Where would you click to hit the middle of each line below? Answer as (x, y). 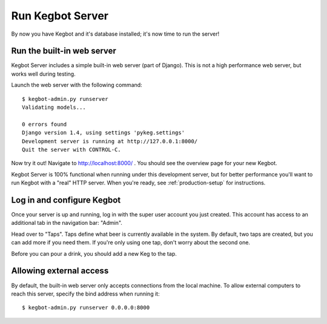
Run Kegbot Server (60, 16)
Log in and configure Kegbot (66, 200)
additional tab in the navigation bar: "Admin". (67, 223)
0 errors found (45, 124)
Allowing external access (60, 271)
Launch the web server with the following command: (77, 85)
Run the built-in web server (64, 51)
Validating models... (54, 108)
